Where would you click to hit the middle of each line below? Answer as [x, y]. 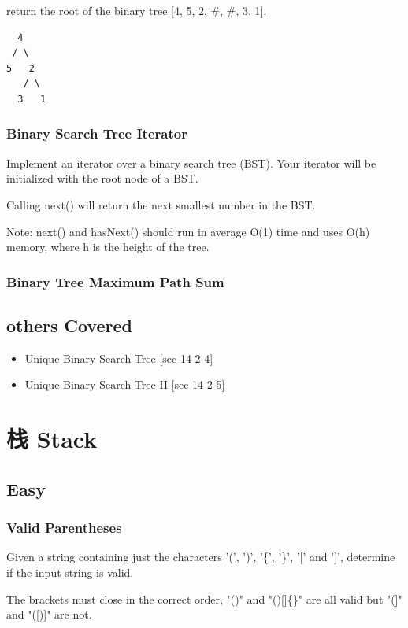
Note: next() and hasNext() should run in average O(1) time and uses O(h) [188, 231]
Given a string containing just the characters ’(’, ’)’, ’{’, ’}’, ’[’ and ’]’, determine [201, 557]
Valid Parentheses [64, 528]
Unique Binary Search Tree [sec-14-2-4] [119, 358]
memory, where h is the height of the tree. [108, 247]
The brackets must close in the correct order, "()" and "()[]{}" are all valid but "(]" [204, 598]
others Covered [69, 325]
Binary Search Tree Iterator [97, 133]
